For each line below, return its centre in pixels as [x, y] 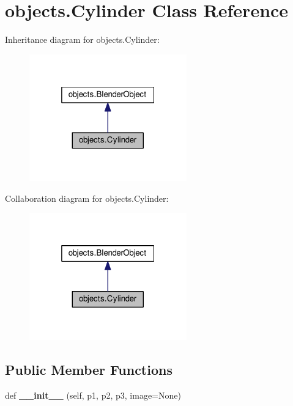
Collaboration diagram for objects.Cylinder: [87, 198]
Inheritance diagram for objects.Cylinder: [82, 39]
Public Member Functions [89, 369]
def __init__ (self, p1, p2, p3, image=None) [93, 395]
